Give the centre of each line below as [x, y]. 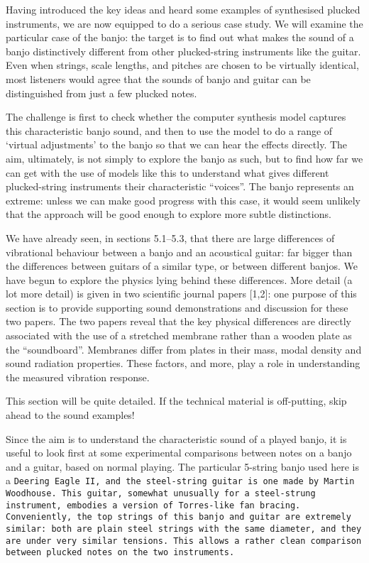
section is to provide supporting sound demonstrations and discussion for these [177, 307]
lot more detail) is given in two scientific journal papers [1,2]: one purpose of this [181, 294]
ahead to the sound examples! [70, 415]
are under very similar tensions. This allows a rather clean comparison [184, 541]
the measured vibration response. [78, 377]
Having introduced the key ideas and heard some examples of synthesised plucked [183, 9]
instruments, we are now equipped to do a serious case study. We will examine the [184, 23]
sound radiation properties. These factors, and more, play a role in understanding [183, 363]
